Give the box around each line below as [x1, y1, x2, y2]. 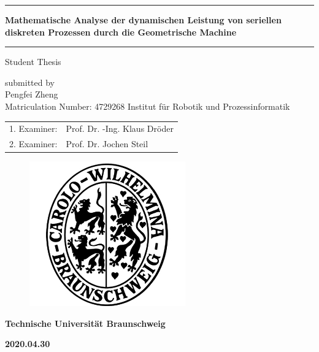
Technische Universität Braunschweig [5, 316, 166, 329]
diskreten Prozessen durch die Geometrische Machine [5, 25, 237, 38]
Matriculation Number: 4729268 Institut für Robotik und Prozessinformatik [5, 99, 290, 112]
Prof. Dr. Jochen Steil [66, 137, 148, 150]
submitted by [5, 75, 55, 88]
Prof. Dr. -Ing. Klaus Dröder [66, 122, 174, 135]
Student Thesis [5, 55, 61, 68]
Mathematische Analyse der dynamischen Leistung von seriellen [5, 13, 282, 26]
